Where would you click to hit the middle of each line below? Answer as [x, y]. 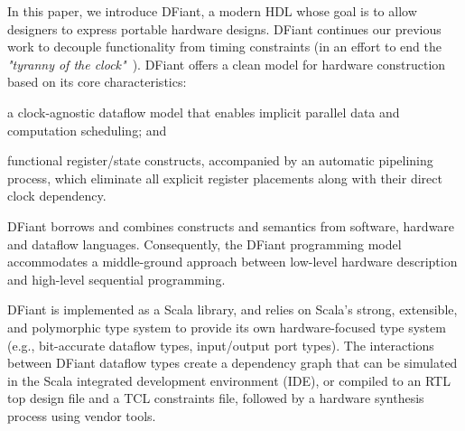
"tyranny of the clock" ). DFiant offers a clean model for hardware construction [227, 64]
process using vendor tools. [82, 415]
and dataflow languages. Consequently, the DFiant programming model [205, 244]
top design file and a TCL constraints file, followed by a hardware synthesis [216, 398]
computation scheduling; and [87, 130]
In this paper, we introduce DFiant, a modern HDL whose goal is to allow [212, 11]
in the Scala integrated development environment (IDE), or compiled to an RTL [229, 380]
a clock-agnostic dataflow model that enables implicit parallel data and [204, 112]
